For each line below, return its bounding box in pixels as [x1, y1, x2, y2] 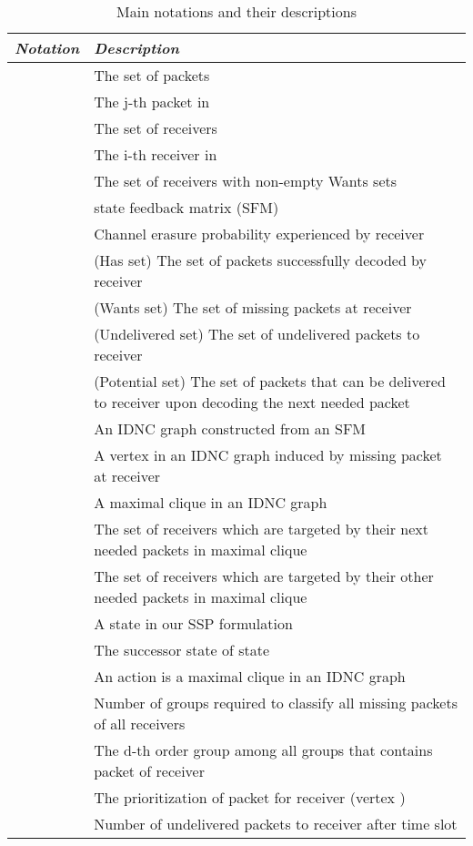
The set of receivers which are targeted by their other [94, 566, 434, 586]
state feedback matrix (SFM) [94, 197, 279, 218]
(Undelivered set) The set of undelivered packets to [94, 323, 420, 344]
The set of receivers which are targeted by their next [94, 518, 429, 539]
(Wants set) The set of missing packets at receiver [94, 297, 412, 318]
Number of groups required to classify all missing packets [94, 692, 458, 713]
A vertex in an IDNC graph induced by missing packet [94, 444, 442, 465]
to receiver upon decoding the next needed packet [94, 392, 410, 413]
